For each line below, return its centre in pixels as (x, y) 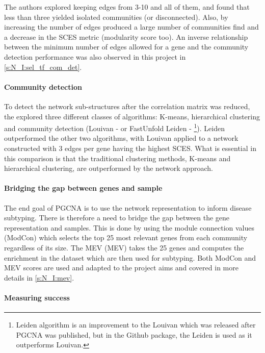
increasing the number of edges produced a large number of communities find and (131, 27)
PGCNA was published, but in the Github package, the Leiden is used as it (134, 334)
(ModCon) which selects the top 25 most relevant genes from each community (126, 237)
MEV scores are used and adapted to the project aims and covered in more (121, 268)
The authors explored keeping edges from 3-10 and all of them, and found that (127, 7)
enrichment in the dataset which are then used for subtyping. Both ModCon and (130, 257)
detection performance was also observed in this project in (95, 56)
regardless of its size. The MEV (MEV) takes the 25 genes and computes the (124, 247)
